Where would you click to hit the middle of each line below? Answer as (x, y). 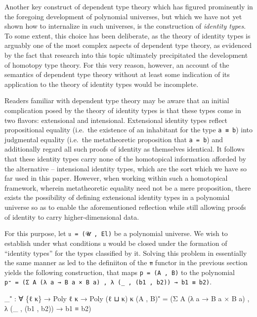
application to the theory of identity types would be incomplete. (102, 84)
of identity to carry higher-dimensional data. (72, 217)
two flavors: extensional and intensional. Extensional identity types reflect (116, 120)
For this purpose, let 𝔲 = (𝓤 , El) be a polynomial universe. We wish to (116, 233)
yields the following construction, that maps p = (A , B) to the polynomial (120, 272)
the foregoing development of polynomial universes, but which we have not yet (123, 16)
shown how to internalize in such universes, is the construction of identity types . (125, 26)
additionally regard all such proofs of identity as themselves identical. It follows (125, 149)
